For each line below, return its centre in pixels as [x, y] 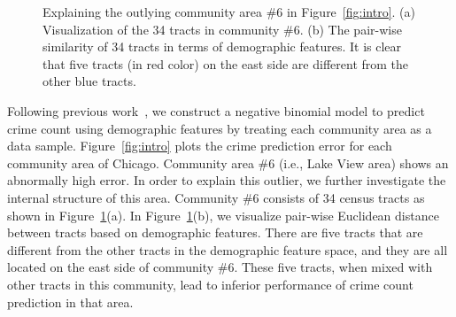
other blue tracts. [89, 81]
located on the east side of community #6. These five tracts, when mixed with [220, 267]
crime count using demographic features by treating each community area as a [220, 128]
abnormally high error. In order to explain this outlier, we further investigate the [227, 180]
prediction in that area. [70, 302]
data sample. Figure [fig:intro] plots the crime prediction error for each [200, 146]
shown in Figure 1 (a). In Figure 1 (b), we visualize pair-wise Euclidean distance [223, 215]
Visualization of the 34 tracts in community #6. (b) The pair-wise [222, 29]
